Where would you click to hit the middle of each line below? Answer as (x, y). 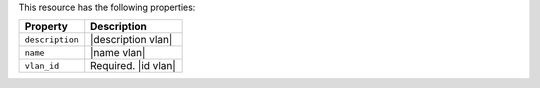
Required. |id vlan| (133, 66)
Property (46, 27)
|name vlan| (118, 53)
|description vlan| (131, 40)
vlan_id (42, 65)
